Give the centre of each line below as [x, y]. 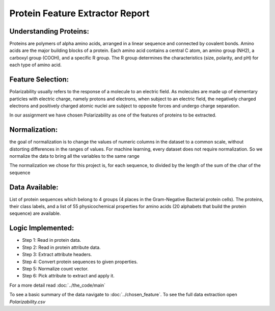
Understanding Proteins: [49, 31]
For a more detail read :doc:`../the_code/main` [58, 285]
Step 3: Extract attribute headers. [57, 255]
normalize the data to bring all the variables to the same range [75, 156]
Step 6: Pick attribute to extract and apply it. [68, 276]
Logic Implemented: [42, 228]
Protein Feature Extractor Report [79, 13]
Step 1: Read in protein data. [52, 240]
